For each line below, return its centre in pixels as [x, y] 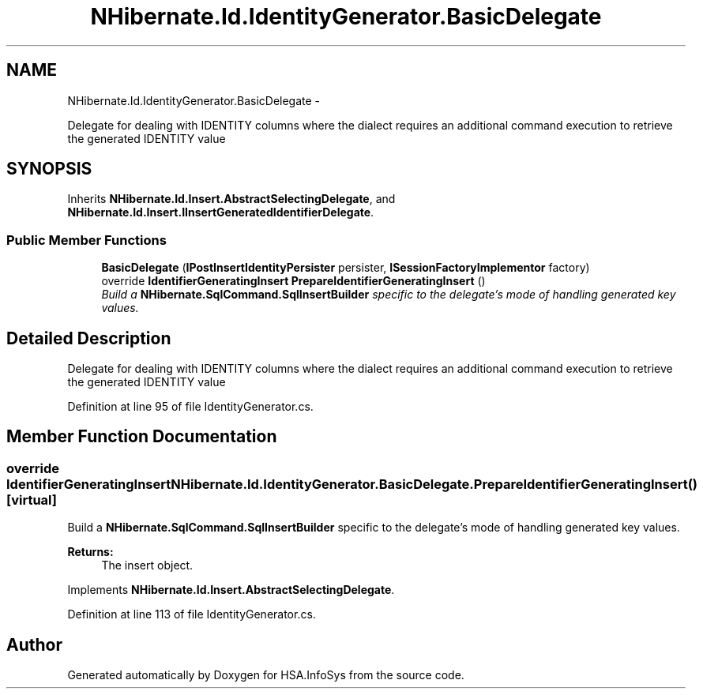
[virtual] [32, 500]
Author [34, 644]
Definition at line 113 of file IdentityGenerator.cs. [192, 614]
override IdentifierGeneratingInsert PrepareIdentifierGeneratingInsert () [293, 281]
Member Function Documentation [142, 437]
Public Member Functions [86, 240]
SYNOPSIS [49, 169]
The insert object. [147, 565]
